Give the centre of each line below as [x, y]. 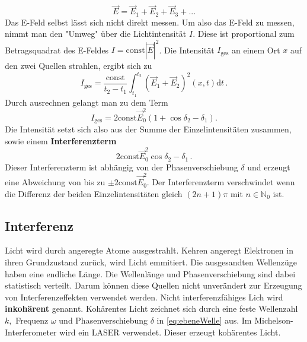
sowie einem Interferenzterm [61, 141]
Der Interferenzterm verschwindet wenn [223, 182]
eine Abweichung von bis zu [55, 182]
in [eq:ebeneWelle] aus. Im [204, 320]
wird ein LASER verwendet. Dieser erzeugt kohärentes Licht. [170, 332]
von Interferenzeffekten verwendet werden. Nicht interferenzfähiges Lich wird [144, 297]
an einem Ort [256, 50]
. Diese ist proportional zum [244, 34]
